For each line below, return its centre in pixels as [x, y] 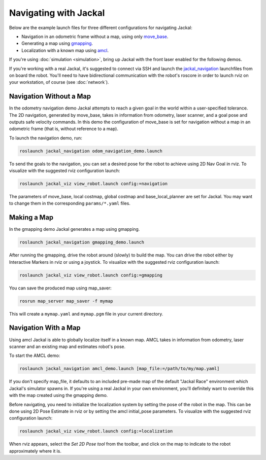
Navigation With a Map [45, 328]
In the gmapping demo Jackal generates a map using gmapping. [74, 229]
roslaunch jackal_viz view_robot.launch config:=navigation [94, 184]
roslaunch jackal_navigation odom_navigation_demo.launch [91, 151]
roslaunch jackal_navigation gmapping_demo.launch [82, 242]
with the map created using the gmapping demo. [58, 395]
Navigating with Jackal [57, 13]
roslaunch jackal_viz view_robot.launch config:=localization [96, 431]
